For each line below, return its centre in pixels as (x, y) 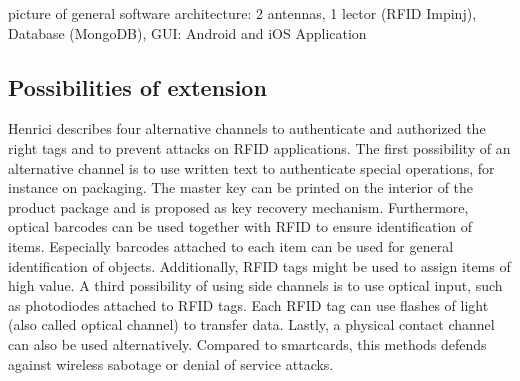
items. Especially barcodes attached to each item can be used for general (231, 245)
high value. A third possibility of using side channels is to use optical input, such (255, 285)
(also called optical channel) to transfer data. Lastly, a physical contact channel (251, 324)
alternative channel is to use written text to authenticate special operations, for (251, 167)
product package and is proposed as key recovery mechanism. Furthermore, (238, 206)
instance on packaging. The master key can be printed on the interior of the (241, 187)
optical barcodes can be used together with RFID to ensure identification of (240, 226)
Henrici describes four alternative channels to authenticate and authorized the (247, 128)
